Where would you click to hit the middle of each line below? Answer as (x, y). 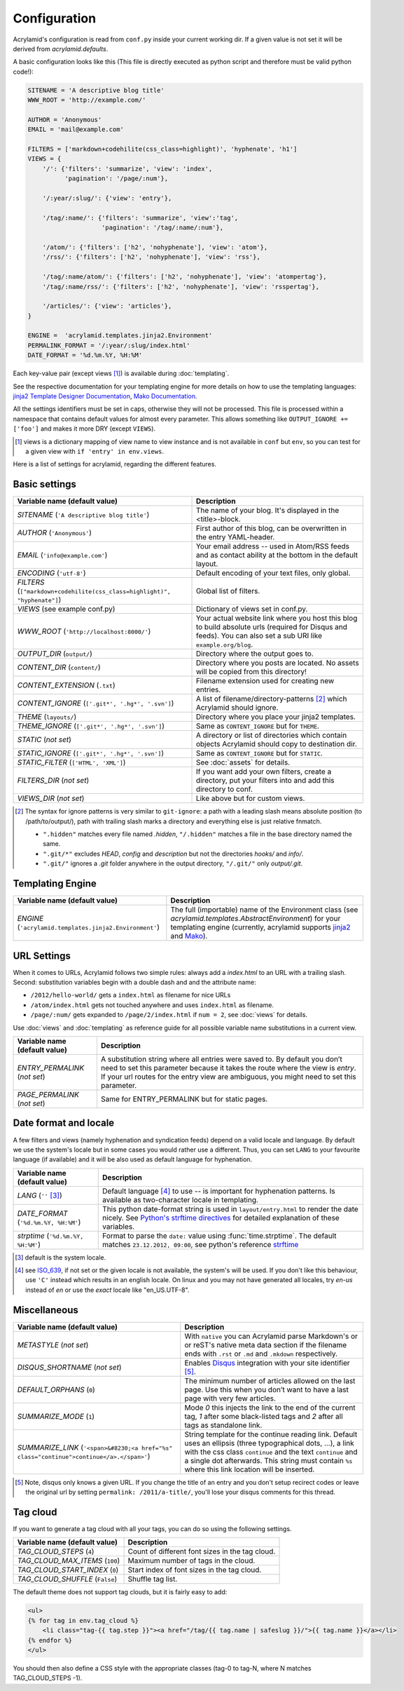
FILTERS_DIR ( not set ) (53, 781)
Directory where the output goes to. (255, 654)
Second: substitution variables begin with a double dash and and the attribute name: (134, 983)
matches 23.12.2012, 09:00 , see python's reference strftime (201, 1244)
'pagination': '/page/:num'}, (116, 178)
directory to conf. (224, 789)
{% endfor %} (50, 1640)
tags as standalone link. (223, 1425)
